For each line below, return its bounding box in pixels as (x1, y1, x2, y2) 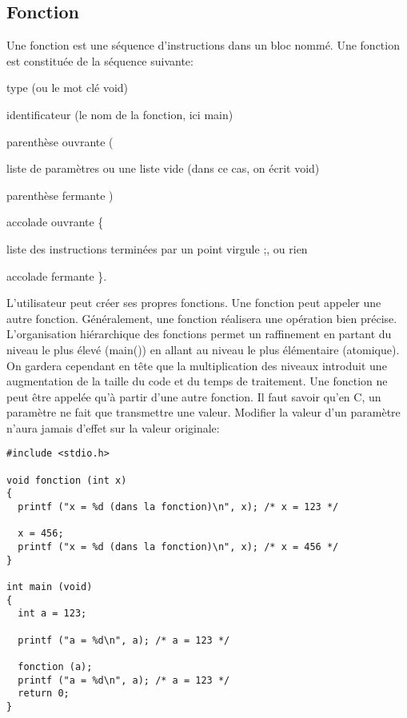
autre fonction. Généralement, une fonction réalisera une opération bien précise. (6, 309, 397, 326)
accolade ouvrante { (6, 213, 104, 230)
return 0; (18, 688, 70, 700)
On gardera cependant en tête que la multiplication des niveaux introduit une (6, 357, 387, 373)
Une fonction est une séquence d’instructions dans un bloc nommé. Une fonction (6, 37, 400, 54)
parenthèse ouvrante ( (6, 133, 114, 150)
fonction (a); (18, 660, 93, 672)
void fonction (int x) (6, 474, 127, 486)
